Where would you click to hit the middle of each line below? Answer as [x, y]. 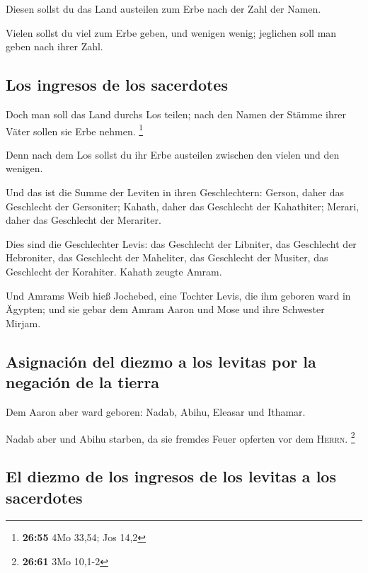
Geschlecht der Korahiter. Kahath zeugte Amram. [114, 271]
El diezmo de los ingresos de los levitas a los [171, 476]
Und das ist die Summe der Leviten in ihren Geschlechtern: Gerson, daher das [175, 192]
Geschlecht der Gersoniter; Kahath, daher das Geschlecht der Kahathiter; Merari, [183, 206]
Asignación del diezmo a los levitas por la [161, 361]
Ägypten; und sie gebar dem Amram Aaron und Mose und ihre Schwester [165, 309]
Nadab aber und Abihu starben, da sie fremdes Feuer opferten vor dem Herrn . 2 [180, 437]
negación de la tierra [83, 382]
